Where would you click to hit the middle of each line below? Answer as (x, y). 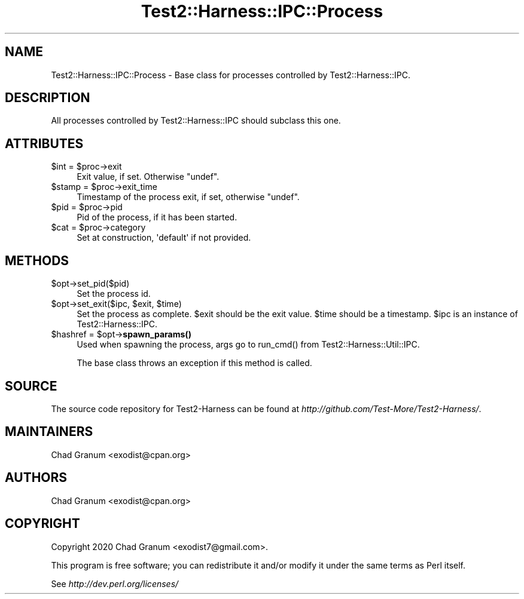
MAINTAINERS (49, 432)
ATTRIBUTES (44, 143)
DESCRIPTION (48, 98)
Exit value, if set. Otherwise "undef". (148, 177)
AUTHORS (36, 478)
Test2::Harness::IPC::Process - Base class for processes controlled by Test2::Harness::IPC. (231, 75)
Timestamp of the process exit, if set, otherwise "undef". (188, 197)
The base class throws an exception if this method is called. (194, 363)
